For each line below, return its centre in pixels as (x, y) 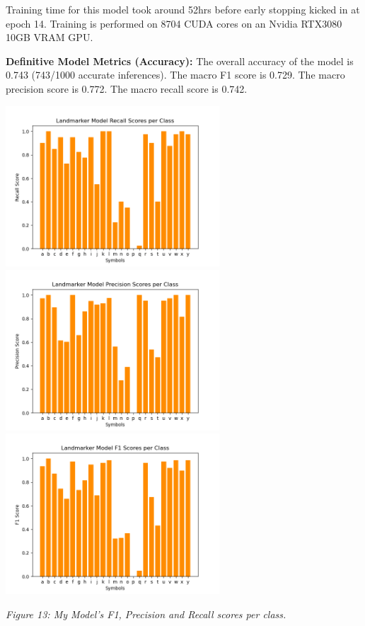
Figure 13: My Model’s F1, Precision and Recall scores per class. (146, 614)
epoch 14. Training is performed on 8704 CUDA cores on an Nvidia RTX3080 (174, 23)
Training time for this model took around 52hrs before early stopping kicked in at (183, 9)
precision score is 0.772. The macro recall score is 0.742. (127, 88)
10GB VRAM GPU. (50, 37)
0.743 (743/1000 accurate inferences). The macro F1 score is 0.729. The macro (175, 75)
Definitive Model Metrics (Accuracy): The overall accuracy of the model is (180, 61)
